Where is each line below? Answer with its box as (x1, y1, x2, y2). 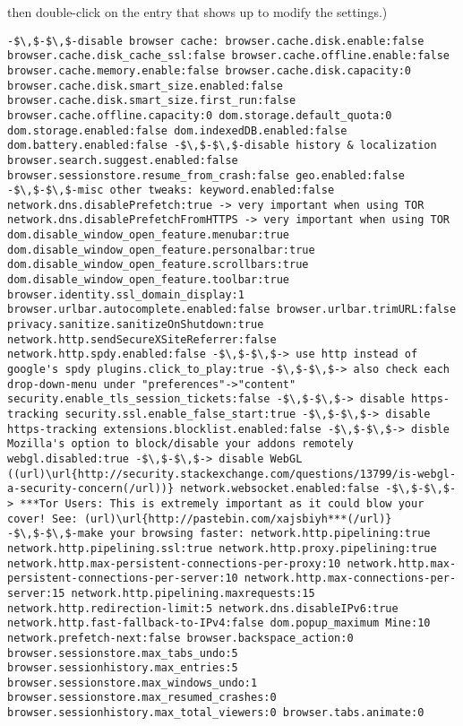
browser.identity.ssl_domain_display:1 (7, 288, 244, 301)
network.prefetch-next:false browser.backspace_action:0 (7, 631, 354, 644)
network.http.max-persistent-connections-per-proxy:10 (7, 557, 341, 570)
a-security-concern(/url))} (7, 482, 175, 496)
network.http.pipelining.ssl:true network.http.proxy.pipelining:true (7, 541, 437, 555)
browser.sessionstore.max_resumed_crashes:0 (7, 691, 277, 704)
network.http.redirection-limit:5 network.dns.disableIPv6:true (7, 601, 399, 615)
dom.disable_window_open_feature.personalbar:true (7, 243, 315, 256)
